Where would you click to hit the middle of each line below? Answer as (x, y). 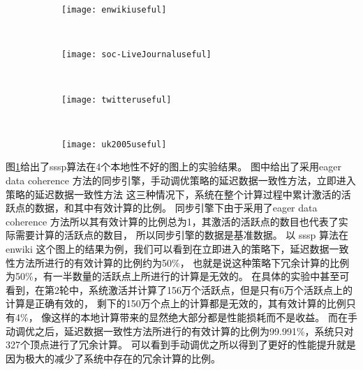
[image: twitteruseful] (117, 99)
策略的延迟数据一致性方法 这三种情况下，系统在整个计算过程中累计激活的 (173, 194)
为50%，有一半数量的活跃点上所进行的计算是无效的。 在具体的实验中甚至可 (178, 276)
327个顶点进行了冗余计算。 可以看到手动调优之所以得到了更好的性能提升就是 (181, 345)
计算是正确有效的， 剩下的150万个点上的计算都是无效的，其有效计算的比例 (176, 303)
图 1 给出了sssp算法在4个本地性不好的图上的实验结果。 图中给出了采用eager (173, 166)
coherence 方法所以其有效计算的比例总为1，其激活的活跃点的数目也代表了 (172, 221)
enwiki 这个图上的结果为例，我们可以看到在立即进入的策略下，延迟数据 (168, 248)
